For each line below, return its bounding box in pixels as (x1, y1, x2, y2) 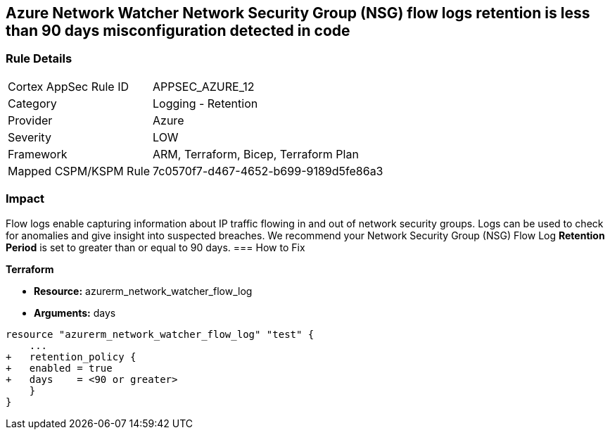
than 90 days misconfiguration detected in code (6, 22, 350, 39)
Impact (6, 191, 45, 206)
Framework (8, 146, 68, 161)
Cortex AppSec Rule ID (8, 79, 129, 94)
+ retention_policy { (6, 351, 136, 362)
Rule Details (6, 51, 72, 66)
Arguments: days (34, 306, 116, 319)
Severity (8, 130, 51, 144)
